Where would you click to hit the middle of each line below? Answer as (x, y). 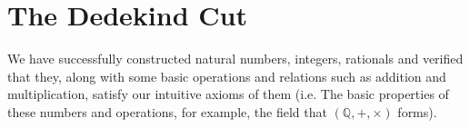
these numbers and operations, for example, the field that (167, 111)
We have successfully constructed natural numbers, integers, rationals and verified (235, 59)
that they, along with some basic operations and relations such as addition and (227, 76)
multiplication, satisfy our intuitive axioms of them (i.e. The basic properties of (228, 94)
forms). (417, 111)
